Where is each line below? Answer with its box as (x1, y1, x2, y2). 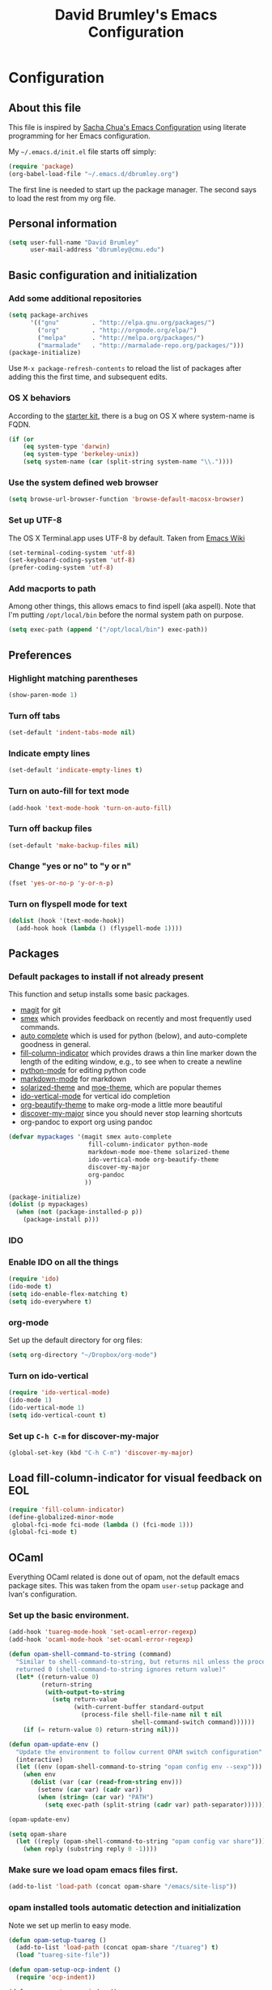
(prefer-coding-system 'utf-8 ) (8, 564, 114, 572)
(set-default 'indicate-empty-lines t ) (8, 766, 143, 774)
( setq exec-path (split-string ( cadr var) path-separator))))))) (44, 1800, 270, 1809)
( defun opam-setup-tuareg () (8, 1936, 107, 1945)
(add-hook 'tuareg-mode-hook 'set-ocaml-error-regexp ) (8, 1628, 198, 1636)
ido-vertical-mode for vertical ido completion (19, 1092, 171, 1101)
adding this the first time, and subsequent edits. (8, 372, 168, 382)
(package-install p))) (23, 1216, 100, 1224)
